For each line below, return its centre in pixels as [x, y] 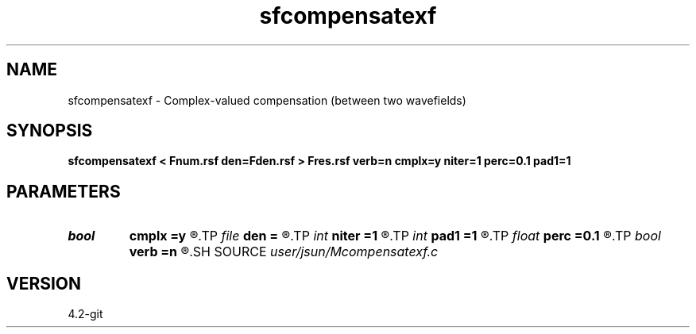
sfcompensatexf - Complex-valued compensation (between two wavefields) [267, 100]
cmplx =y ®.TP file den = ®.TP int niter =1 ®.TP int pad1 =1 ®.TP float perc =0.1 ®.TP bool [395, 236]
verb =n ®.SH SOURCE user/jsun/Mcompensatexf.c [284, 252]
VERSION [44, 283]
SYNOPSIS [50, 131]
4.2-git [85, 314]
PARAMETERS [64, 191]
